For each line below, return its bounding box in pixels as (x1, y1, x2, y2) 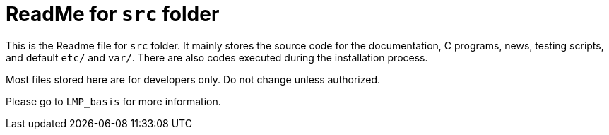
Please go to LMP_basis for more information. (6, 95, 221, 107)
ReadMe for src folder (6, 2, 220, 26)
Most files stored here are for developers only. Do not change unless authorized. (6, 73, 380, 86)
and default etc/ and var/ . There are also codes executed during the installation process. (6, 51, 428, 64)
